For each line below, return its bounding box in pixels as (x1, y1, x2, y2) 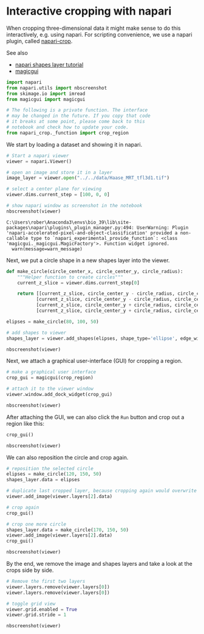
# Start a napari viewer (6, 152, 69, 159)
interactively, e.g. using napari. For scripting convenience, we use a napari (6, 30, 192, 38)
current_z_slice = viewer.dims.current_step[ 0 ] (17, 280, 140, 286)
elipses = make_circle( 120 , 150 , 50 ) (6, 471, 102, 477)
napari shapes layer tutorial (15, 61, 84, 68)
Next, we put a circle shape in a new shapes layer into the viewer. (6, 256, 170, 264)
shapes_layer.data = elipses (6, 477, 80, 483)
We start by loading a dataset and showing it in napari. (6, 141, 143, 148)
